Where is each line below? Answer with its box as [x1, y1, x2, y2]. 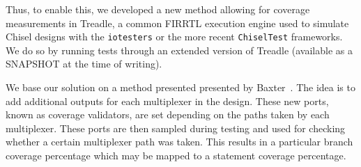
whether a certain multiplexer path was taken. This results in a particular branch [6, 134, 353, 149]
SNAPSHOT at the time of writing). [6, 56, 162, 71]
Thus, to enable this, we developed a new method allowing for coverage [6, 2, 310, 16]
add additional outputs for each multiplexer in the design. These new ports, [6, 93, 329, 108]
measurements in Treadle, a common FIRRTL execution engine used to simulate [6, 15, 349, 30]
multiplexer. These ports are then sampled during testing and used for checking [6, 120, 346, 135]
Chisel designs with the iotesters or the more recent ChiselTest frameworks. [6, 29, 343, 44]
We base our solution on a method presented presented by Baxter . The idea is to [6, 80, 355, 95]
